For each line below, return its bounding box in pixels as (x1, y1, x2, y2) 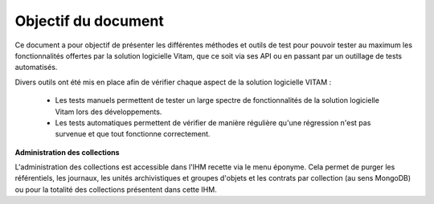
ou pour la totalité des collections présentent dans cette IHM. (14, 185, 217, 194)
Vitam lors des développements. (55, 107, 162, 116)
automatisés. (14, 63, 58, 72)
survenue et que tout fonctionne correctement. (55, 129, 211, 139)
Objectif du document (14, 12, 164, 30)
